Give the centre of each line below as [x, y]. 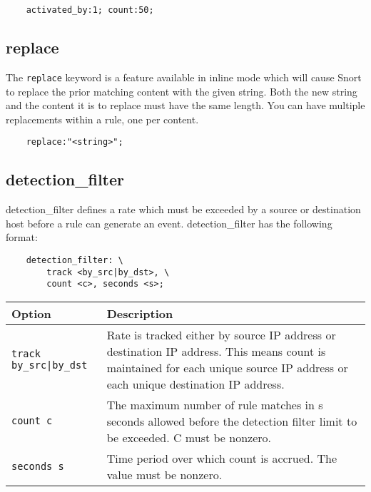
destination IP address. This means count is [216, 351]
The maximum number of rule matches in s [215, 404]
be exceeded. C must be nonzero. [189, 437]
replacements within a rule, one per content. [102, 119]
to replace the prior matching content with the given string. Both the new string [182, 91]
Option [31, 313]
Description [140, 313]
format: [22, 237]
